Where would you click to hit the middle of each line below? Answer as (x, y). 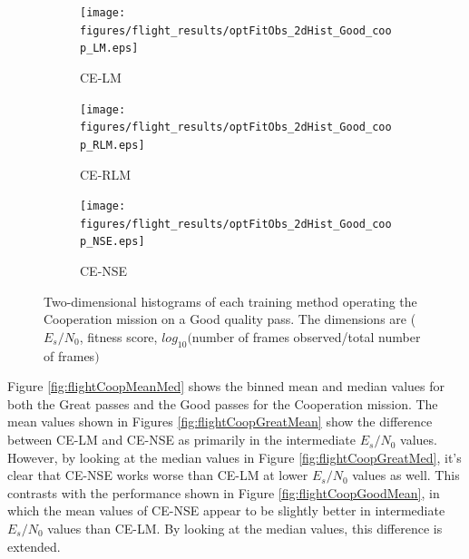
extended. (34, 546)
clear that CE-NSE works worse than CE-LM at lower (158, 475)
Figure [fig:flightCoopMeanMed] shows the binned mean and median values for (226, 386)
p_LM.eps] (109, 49)
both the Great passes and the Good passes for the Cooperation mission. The (223, 403)
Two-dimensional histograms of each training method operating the (230, 301)
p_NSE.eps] (112, 242)
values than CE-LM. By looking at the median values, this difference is (245, 529)
